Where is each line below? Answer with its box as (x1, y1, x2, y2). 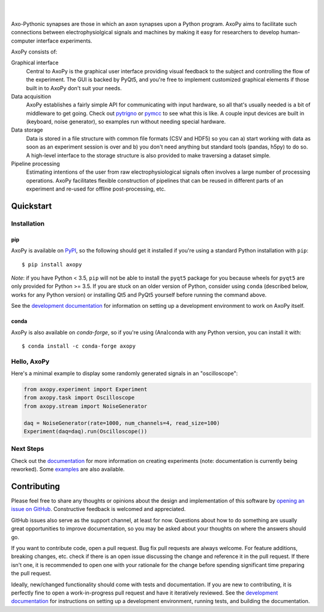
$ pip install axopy (22, 261, 82, 268)
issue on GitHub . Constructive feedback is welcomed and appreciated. (11, 506, 186, 513)
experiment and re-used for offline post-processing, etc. (26, 185, 166, 192)
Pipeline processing (11, 160, 60, 168)
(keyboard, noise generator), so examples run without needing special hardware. (26, 118, 226, 126)
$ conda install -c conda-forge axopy (22, 343, 136, 349)
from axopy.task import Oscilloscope (23, 394, 135, 401)
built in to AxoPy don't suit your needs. (26, 84, 122, 91)
